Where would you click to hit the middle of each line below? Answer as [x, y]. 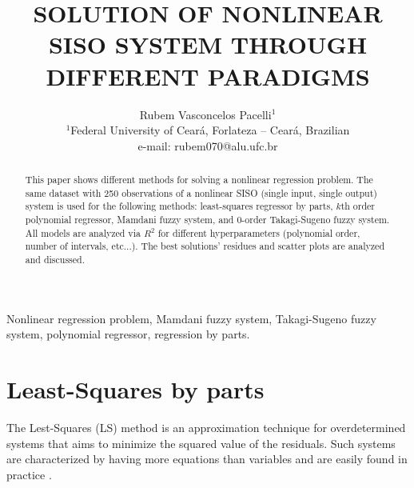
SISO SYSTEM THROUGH [208, 44]
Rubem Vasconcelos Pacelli [205, 114]
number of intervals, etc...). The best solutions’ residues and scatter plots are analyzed [205, 246]
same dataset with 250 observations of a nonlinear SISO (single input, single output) [201, 192]
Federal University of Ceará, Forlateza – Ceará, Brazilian [210, 130]
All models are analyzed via [83, 232]
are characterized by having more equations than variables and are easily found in [207, 459]
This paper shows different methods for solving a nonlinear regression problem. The [199, 180]
